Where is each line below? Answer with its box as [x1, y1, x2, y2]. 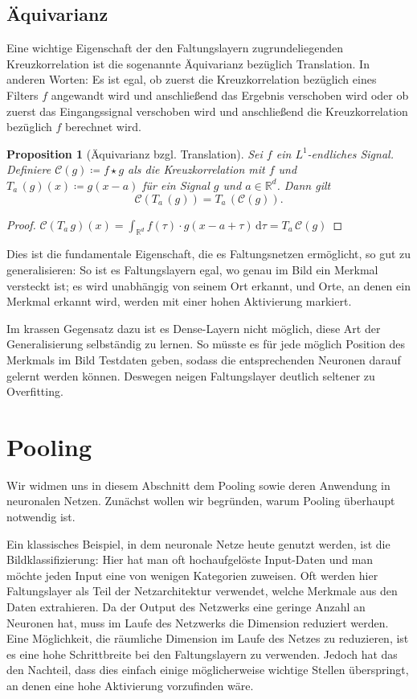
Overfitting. [6, 383, 63, 400]
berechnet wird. [64, 118, 141, 135]
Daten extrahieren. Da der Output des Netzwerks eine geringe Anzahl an [6, 598, 366, 615]
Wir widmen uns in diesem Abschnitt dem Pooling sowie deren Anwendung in [6, 476, 390, 493]
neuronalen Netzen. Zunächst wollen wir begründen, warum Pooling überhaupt [6, 492, 395, 509]
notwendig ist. [6, 508, 76, 524]
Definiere [6, 161, 51, 178]
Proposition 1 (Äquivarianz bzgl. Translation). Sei [6, 145, 263, 162]
